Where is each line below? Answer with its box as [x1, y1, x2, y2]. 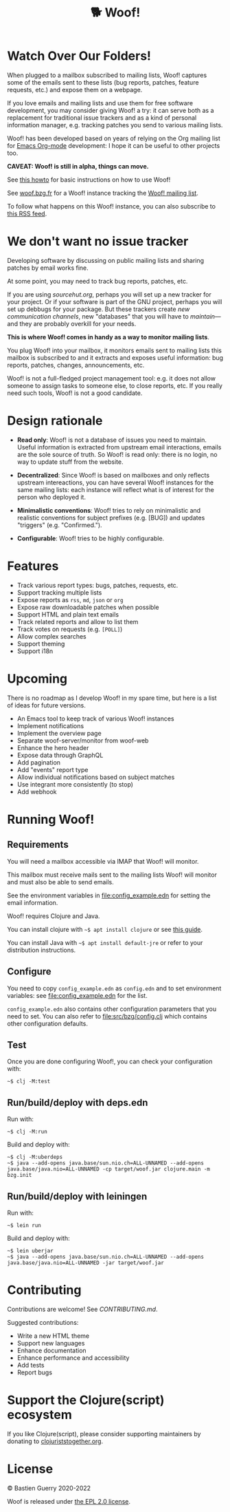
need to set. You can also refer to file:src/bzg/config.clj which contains [7, 1012, 207, 1020]
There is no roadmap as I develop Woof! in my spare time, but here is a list [7, 694, 218, 702]
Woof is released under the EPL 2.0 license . [7, 1497, 130, 1505]
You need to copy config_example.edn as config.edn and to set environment [7, 984, 222, 992]
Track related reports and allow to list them [16, 617, 139, 626]
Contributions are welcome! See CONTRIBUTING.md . [7, 1305, 158, 1313]
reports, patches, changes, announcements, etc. [7, 361, 145, 369]
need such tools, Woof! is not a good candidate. [7, 389, 143, 397]
